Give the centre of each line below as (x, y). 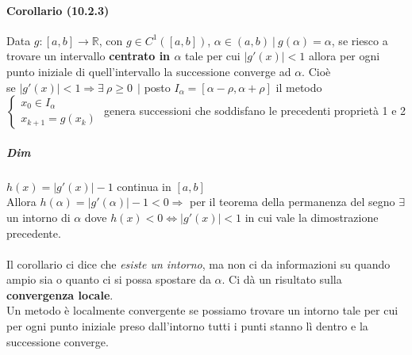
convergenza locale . (60, 294)
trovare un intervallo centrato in (89, 56)
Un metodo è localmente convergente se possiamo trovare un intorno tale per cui (202, 310)
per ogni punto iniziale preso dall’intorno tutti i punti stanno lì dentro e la (187, 326)
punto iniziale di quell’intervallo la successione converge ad (149, 71)
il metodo (299, 87)
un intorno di (39, 217)
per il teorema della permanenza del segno (293, 202)
